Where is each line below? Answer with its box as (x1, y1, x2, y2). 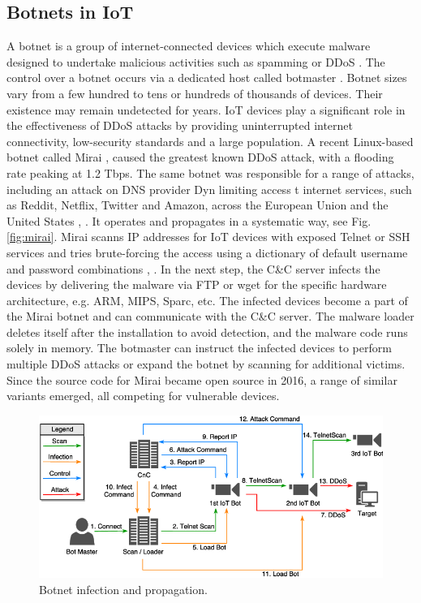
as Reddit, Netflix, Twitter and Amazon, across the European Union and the (6, 196, 389, 213)
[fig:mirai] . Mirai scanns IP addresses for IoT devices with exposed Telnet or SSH (6, 228, 410, 245)
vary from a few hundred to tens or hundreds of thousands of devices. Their (6, 84, 383, 101)
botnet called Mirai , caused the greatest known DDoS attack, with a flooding (6, 149, 394, 166)
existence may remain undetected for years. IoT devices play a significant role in (6, 101, 406, 118)
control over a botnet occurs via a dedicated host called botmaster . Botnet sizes (6, 69, 407, 86)
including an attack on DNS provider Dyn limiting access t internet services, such (6, 180, 412, 197)
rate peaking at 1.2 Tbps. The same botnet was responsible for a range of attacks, (6, 164, 415, 181)
